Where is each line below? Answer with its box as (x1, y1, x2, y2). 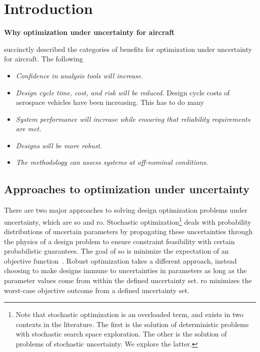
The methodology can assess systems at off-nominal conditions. (15, 157, 208, 167)
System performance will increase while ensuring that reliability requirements (15, 113, 250, 124)
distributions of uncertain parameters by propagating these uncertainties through (4, 226, 252, 237)
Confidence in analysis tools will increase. (15, 70, 143, 80)
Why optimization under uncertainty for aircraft (4, 27, 175, 37)
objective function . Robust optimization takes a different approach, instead (4, 255, 237, 266)
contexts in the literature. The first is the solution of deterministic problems (15, 319, 249, 329)
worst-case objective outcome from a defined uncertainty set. (4, 285, 189, 295)
